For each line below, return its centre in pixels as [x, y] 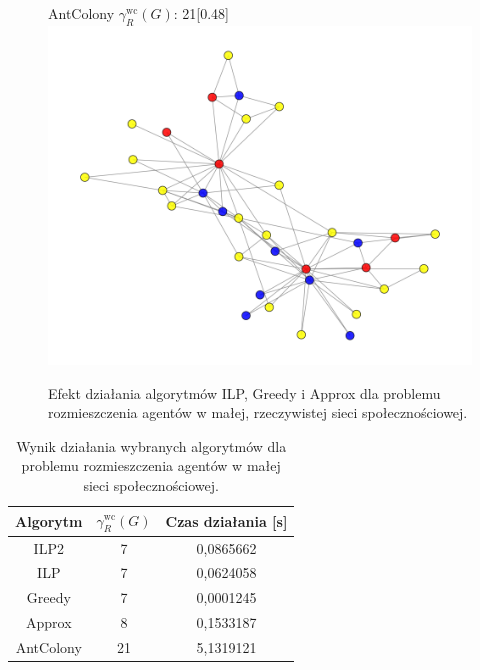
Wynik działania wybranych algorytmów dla [151, 445]
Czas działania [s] [226, 520]
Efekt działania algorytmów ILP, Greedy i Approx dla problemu [244, 392]
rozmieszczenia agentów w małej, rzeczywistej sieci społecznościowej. [258, 412]
